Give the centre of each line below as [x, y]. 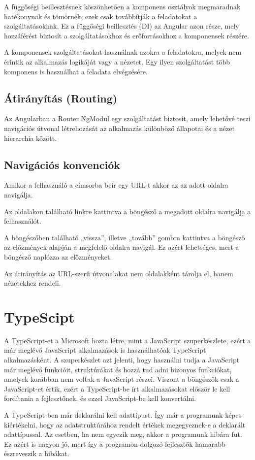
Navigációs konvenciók [62, 164]
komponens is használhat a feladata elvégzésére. [76, 71]
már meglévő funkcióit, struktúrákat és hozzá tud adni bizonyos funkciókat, [118, 369]
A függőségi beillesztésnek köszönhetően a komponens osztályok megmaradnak [122, 6]
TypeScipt [39, 316]
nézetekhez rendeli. [32, 283]
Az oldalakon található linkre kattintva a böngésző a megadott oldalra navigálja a [127, 211]
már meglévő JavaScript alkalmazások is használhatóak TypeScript [105, 350]
